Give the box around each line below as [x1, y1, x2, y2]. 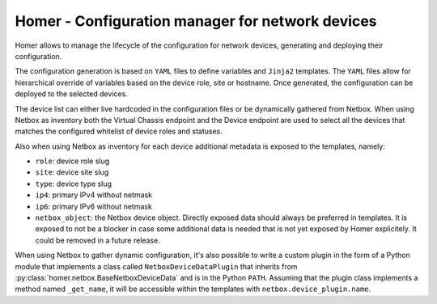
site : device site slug [35, 167, 109, 177]
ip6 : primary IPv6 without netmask [35, 201, 153, 211]
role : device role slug [35, 156, 110, 166]
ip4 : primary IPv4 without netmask [35, 190, 153, 200]
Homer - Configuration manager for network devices [15, 12, 377, 30]
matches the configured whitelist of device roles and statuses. [15, 126, 223, 137]
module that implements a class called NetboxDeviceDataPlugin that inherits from [15, 261, 298, 271]
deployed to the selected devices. [15, 89, 129, 99]
